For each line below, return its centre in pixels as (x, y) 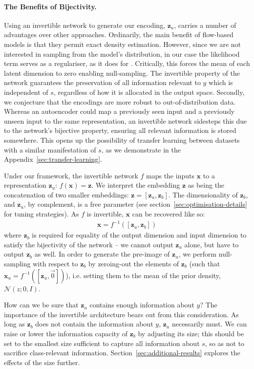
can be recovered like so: (169, 214)
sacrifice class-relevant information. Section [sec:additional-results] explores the (122, 353)
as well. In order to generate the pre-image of (102, 254)
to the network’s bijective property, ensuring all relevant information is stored (120, 130)
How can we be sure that (41, 305)
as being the (206, 185)
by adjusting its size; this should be (191, 333)
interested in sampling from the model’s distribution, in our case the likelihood (122, 54)
